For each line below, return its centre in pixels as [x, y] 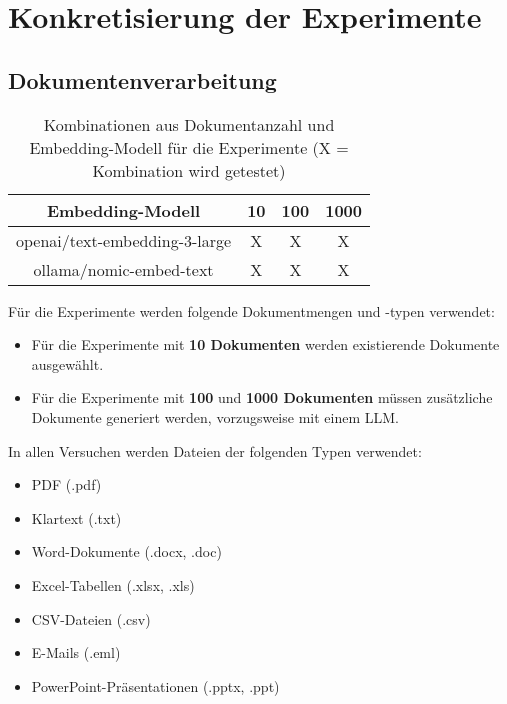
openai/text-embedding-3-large [124, 240]
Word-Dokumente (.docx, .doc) [126, 551]
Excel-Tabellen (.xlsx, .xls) [113, 584]
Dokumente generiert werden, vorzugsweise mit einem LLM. [215, 416]
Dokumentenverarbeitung [142, 79]
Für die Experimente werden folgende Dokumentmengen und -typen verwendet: [251, 310]
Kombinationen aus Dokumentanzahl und [189, 124]
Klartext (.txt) [76, 517]
